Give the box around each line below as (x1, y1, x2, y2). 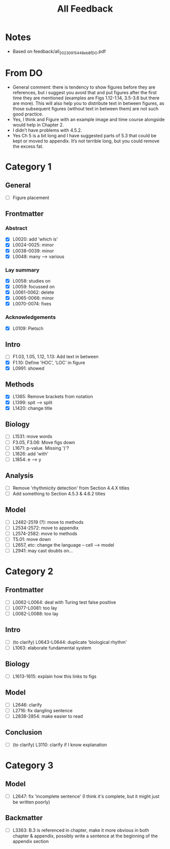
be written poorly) (12, 799, 51, 805)
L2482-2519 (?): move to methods (12, 519, 84, 525)
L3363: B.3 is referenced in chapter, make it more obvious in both (12, 827, 149, 833)
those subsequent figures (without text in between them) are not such (12, 105, 159, 111)
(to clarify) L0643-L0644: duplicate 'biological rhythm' (12, 639, 127, 645)
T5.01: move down (12, 536, 51, 542)
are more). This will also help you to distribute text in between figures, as (12, 100, 164, 106)
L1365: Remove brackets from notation (12, 394, 94, 400)
